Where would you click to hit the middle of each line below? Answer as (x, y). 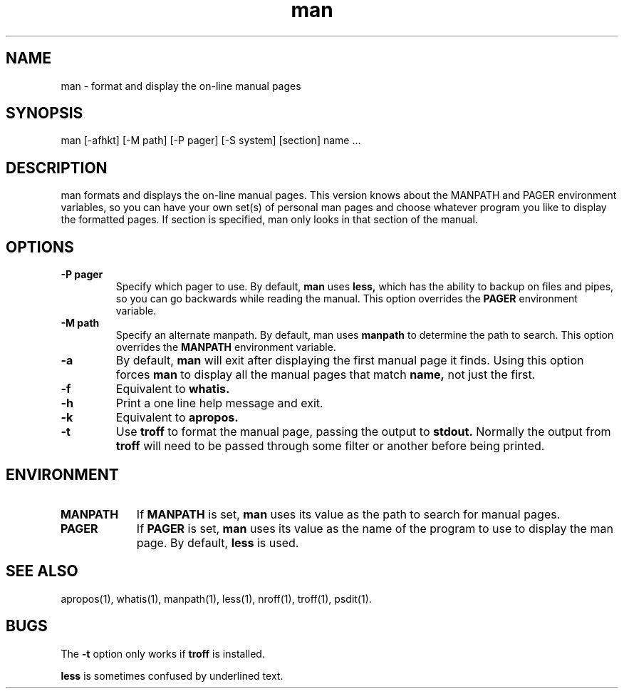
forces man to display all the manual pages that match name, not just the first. (326, 375)
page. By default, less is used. (218, 542)
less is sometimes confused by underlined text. (172, 675)
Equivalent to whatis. (173, 389)
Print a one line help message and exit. (219, 403)
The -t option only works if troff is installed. (163, 653)
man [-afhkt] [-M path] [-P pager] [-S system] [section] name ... (211, 141)
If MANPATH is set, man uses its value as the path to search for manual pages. (348, 514)
